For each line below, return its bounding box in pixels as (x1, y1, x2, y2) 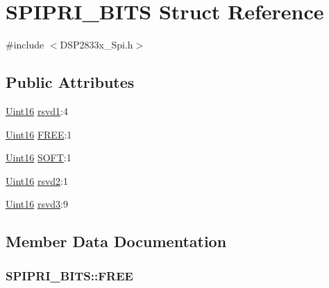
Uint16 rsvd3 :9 (6, 197, 68, 211)
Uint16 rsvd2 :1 (6, 173, 68, 188)
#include (6, 37, 44, 52)
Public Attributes (6, 71, 135, 93)
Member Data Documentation (6, 231, 227, 252)
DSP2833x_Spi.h (60, 37, 133, 52)
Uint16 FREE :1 (6, 127, 72, 141)
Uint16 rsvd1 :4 (6, 103, 68, 118)
